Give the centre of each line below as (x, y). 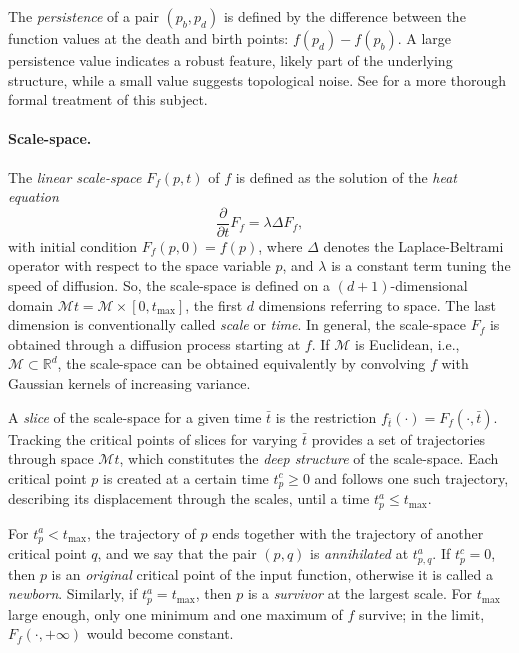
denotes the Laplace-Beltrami (413, 245)
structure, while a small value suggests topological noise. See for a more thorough (257, 79)
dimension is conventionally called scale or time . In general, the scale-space (237, 324)
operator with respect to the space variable (139, 265)
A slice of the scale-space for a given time (135, 416)
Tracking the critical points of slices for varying (153, 438)
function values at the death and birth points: (148, 38)
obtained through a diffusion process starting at (154, 343)
